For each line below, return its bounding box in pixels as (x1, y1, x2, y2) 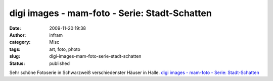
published (49, 60, 70, 66)
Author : (9, 32, 26, 38)
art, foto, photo (49, 46, 80, 52)
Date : (9, 25, 21, 31)
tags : (9, 46, 21, 52)
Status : (9, 60, 25, 66)
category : (9, 39, 31, 45)
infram (49, 32, 63, 38)
